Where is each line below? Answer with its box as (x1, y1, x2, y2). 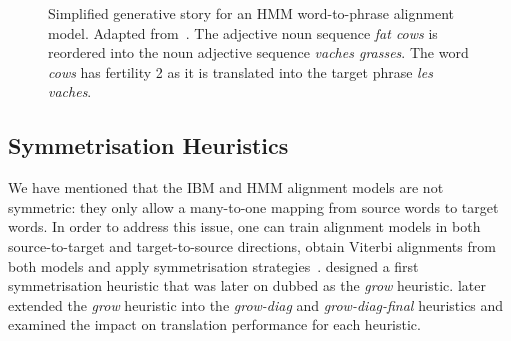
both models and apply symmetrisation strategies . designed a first (8, 255, 419, 276)
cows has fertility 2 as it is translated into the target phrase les (48, 61, 433, 82)
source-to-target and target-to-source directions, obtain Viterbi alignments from (8, 235, 496, 256)
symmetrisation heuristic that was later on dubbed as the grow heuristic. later (8, 275, 486, 296)
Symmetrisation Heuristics (8, 130, 289, 161)
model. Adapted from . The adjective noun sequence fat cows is (48, 22, 438, 43)
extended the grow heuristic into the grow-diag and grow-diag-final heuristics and (8, 294, 504, 315)
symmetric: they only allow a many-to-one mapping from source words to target (8, 196, 499, 217)
